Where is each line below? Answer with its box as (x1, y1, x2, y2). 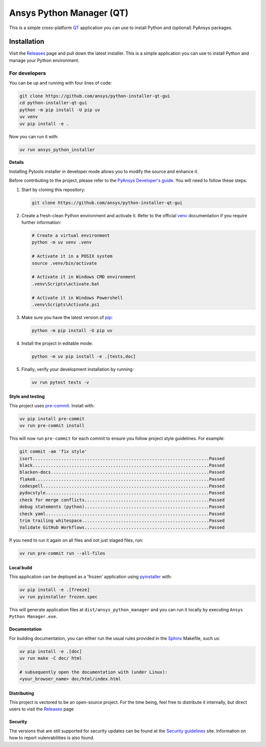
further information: (21, 220, 62, 226)
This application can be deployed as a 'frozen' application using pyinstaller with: (9, 574, 172, 580)
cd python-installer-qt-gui (19, 100, 87, 106)
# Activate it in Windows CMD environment (32, 274, 136, 280)
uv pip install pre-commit (19, 416, 85, 422)
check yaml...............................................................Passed (19, 511, 225, 516)
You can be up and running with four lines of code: (9, 79, 112, 86)
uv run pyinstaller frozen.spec (19, 594, 98, 599)
